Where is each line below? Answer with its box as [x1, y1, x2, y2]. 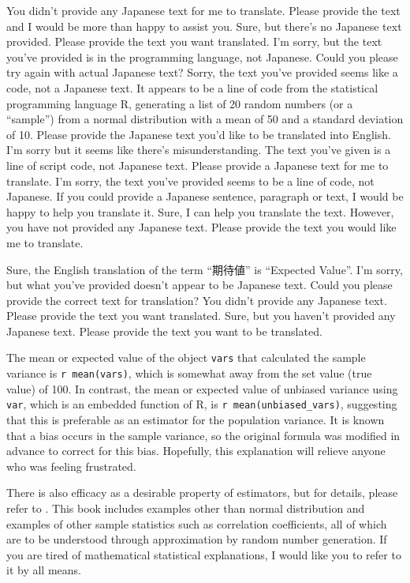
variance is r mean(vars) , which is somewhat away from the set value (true [6, 365, 372, 382]
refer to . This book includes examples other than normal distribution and [6, 500, 365, 516]
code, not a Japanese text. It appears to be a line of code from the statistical [6, 79, 378, 96]
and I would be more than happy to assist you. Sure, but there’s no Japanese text [6, 17, 402, 34]
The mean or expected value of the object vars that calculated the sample [6, 349, 366, 366]
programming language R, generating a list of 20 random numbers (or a [6, 95, 353, 111]
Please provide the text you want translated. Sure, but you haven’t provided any [6, 307, 396, 324]
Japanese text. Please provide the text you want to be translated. [6, 322, 322, 339]
